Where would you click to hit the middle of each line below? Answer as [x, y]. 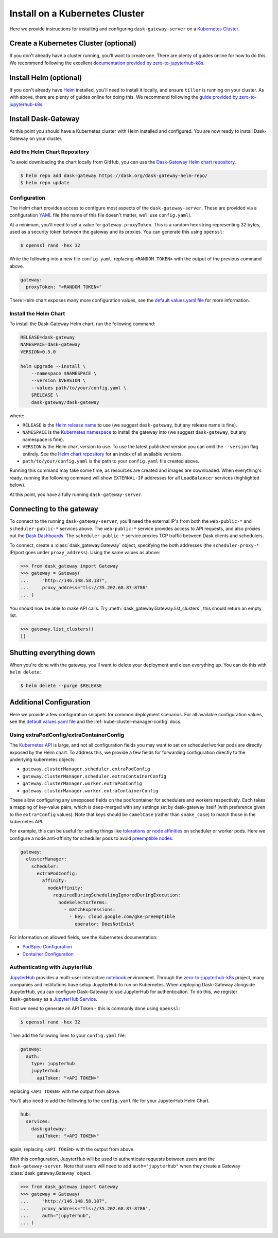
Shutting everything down [52, 653]
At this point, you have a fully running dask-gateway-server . [76, 494]
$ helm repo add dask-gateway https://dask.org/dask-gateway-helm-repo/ [114, 175]
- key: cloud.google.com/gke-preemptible [122, 917]
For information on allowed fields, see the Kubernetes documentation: [84, 937]
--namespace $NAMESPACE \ [64, 374]
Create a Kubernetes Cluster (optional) [73, 43]
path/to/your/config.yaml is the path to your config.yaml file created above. [111, 461]
